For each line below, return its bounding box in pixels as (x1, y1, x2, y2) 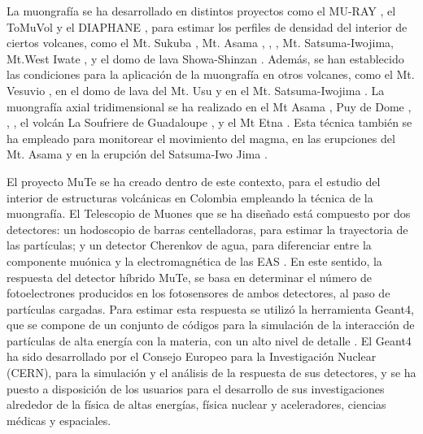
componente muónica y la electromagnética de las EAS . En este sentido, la (7, 252, 382, 269)
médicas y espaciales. (7, 411, 111, 428)
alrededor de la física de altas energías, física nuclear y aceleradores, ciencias (7, 396, 386, 413)
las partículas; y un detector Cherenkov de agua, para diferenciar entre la (7, 237, 372, 254)
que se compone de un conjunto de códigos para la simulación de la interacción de (7, 316, 415, 333)
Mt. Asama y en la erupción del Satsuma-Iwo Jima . (7, 145, 268, 163)
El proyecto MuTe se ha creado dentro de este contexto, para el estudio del (7, 172, 381, 189)
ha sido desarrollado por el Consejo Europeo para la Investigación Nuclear (7, 348, 377, 365)
